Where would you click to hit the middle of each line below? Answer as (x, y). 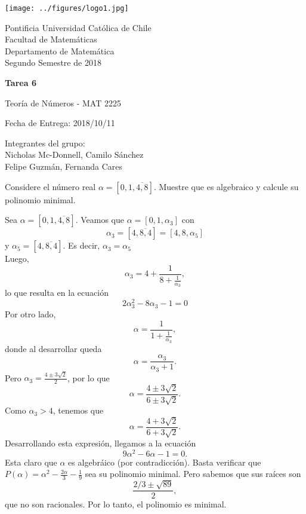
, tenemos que (78, 410)
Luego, (17, 258)
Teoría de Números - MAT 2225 (63, 103)
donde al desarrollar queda (53, 348)
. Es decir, (81, 245)
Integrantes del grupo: (45, 143)
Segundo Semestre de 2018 (53, 62)
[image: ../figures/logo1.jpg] (67, 8)
